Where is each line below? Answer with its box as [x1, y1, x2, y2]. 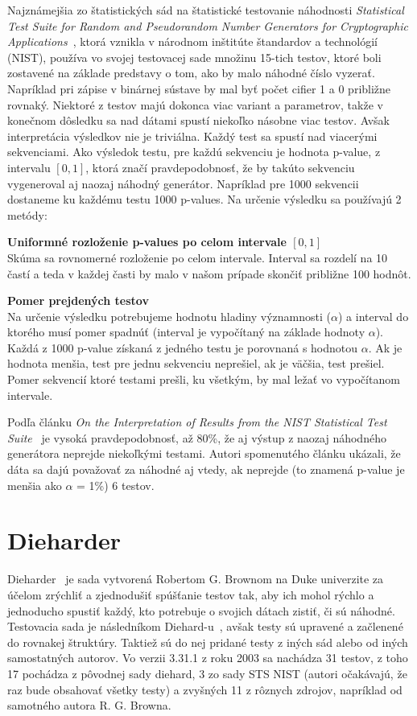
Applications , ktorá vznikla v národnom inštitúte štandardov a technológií [7, 33, 378, 50]
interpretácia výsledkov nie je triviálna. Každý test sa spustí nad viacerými [7, 127, 378, 144]
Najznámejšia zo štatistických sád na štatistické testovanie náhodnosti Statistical [7, 2, 404, 18]
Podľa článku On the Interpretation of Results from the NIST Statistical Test [7, 414, 387, 430]
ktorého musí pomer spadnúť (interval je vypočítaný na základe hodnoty [7, 323, 365, 340]
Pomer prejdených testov [7, 292, 149, 309]
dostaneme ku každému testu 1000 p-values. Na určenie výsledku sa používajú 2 [7, 191, 402, 208]
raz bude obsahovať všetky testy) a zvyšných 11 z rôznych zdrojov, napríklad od [7, 681, 403, 697]
